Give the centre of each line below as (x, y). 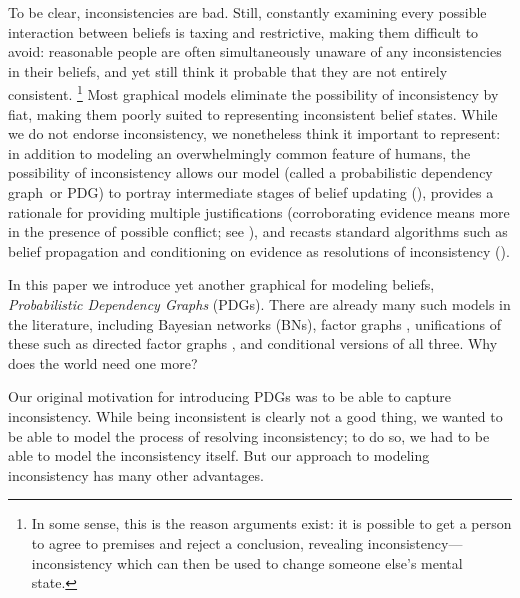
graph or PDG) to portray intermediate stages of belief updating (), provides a (251, 192)
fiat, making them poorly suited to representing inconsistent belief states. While (253, 113)
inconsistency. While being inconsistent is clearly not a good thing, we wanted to (255, 415)
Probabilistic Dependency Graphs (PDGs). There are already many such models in (259, 303)
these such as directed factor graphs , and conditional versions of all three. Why (253, 343)
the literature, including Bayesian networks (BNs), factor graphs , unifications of (254, 323)
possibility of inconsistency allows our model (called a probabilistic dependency (250, 172)
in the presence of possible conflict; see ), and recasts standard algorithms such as (258, 231)
